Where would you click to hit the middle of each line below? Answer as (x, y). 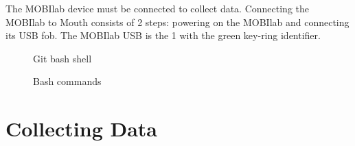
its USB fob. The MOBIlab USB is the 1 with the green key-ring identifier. (163, 35)
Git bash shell (62, 58)
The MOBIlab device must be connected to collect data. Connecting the (158, 8)
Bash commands (67, 81)
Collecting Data (81, 129)
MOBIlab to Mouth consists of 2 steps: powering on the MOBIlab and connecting (177, 22)
